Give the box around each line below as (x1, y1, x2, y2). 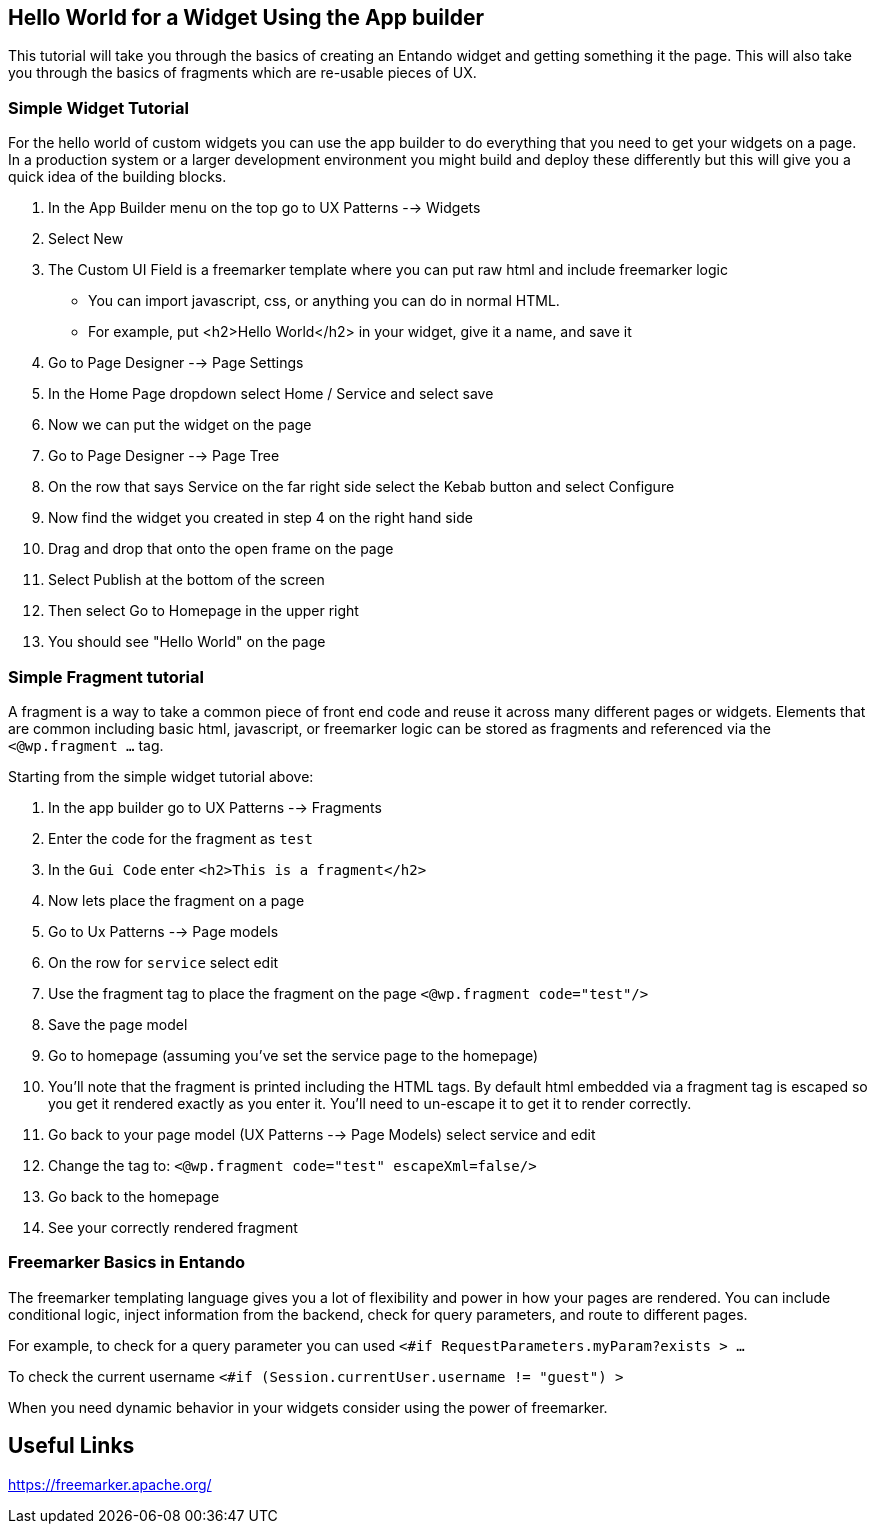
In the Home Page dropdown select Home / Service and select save (48, 385, 494, 403)
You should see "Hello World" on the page (48, 633, 326, 651)
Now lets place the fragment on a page (48, 891, 305, 909)
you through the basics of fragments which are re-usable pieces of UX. (8, 64, 477, 82)
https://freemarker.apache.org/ (8, 1475, 212, 1493)
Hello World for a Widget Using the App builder (8, 5, 485, 30)
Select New (48, 230, 124, 248)
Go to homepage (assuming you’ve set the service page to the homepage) (48, 1046, 539, 1064)
